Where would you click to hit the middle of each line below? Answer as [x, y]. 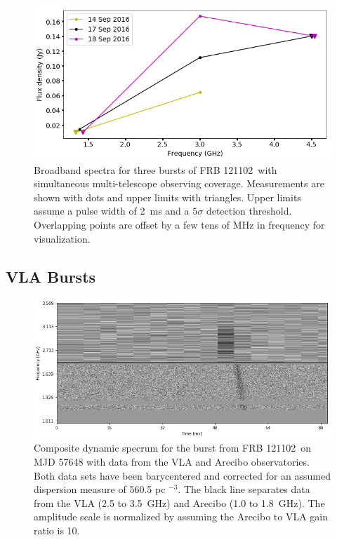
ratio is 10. [57, 531]
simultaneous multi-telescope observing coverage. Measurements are [179, 183]
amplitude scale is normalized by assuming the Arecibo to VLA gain [181, 517]
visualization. [62, 238]
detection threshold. [249, 211]
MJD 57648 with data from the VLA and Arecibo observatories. [172, 462]
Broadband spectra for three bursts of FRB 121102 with [156, 169]
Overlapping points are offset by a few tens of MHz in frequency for [179, 225]
